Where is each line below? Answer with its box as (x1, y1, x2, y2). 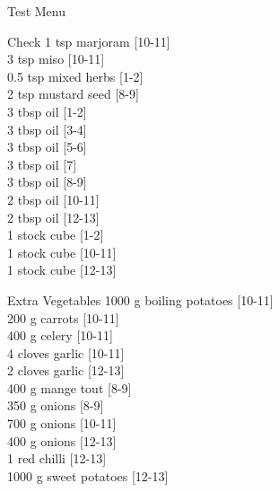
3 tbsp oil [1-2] (7, 101, 87, 120)
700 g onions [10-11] (7, 414, 117, 433)
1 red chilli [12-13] (7, 449, 107, 468)
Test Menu (7, 2, 66, 20)
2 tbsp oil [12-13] (7, 207, 100, 226)
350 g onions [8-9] (7, 396, 104, 415)
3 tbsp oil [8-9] (7, 172, 87, 191)
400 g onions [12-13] (7, 431, 117, 450)
